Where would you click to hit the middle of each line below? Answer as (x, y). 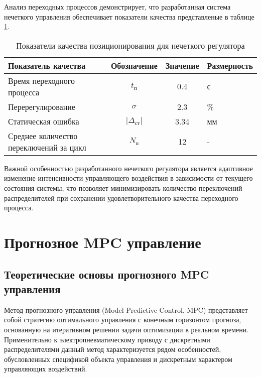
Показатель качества (47, 65)
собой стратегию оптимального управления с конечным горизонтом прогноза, (123, 320)
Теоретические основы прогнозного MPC (107, 274)
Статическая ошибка (44, 121)
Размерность (230, 65)
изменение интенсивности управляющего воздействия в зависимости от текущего (128, 178)
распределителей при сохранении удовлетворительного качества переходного (121, 198)
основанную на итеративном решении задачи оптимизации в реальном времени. (126, 329)
